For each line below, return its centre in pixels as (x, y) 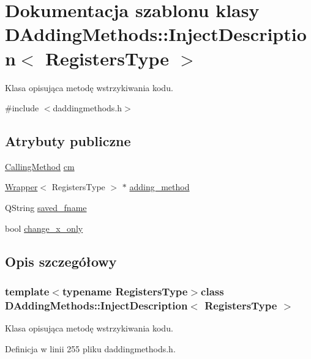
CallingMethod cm (40, 166)
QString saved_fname (46, 208)
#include (22, 108)
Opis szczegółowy (61, 261)
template (27, 291)
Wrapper (21, 187)
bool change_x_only (44, 228)
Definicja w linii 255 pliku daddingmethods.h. (90, 348)
